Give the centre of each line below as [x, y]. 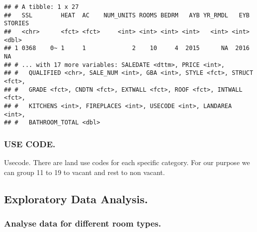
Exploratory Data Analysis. [76, 199]
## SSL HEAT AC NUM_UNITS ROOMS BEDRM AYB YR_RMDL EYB [127, 15]
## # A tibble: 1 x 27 [42, 7]
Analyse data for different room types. [83, 223]
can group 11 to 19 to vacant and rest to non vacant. [85, 172]
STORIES [17, 24]
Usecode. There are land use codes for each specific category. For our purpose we [127, 162]
